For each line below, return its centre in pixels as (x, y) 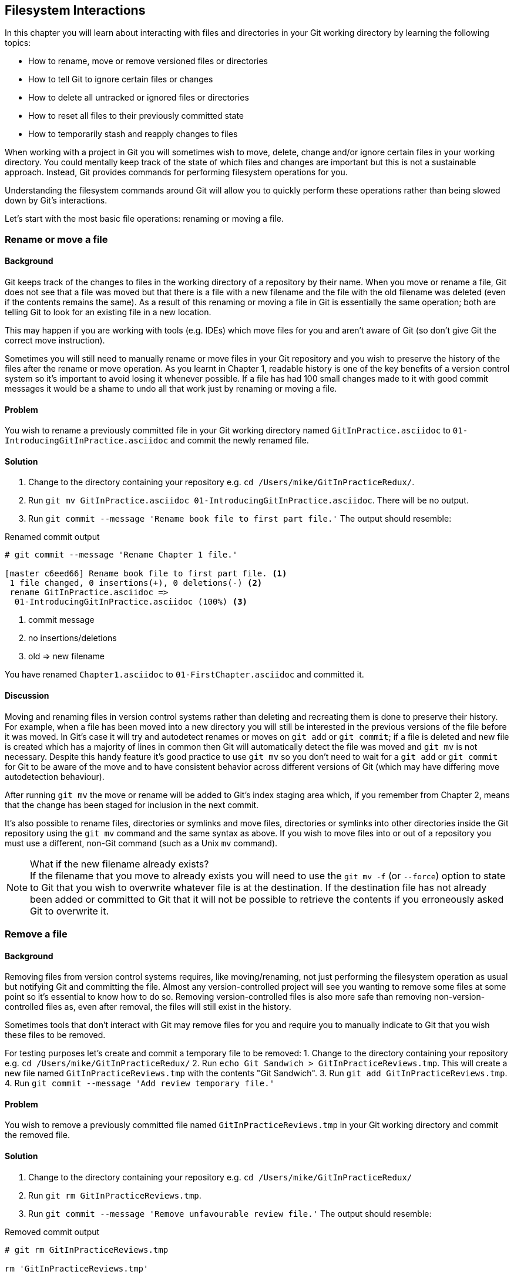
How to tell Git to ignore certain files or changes (121, 79)
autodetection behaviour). (55, 776)
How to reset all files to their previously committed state (136, 116)
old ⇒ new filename (66, 656)
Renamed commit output (52, 537)
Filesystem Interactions (75, 10)
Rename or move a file (56, 239)
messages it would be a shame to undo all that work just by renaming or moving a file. (171, 389)
